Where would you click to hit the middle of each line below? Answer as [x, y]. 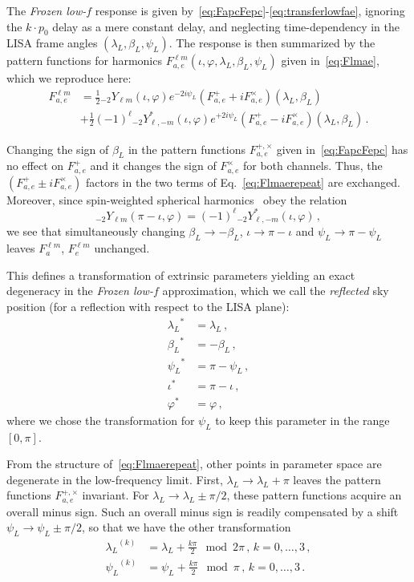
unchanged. [122, 248]
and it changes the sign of [153, 166]
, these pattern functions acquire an [314, 495]
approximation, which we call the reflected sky [276, 291]
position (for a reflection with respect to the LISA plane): [148, 306]
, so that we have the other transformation [187, 527]
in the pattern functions [187, 149]
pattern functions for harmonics [84, 61]
